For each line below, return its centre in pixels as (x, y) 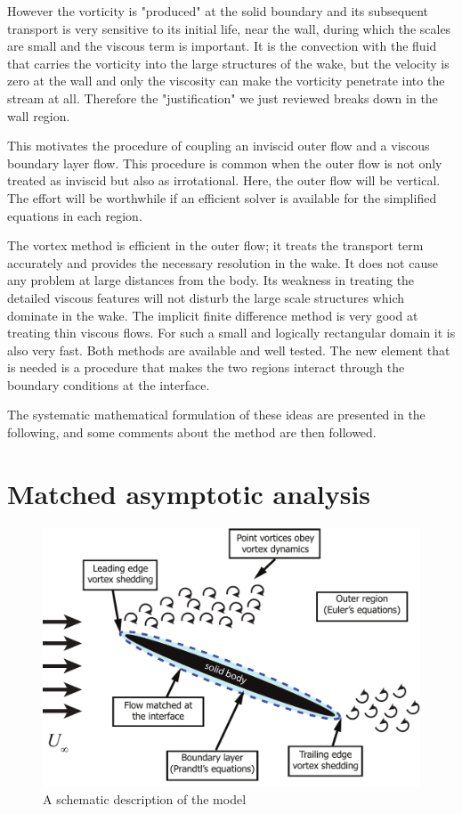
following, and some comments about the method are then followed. (192, 432)
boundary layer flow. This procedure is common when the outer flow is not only (225, 163)
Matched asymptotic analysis (189, 493)
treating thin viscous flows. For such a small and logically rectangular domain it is (231, 333)
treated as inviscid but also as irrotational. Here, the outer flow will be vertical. (224, 180)
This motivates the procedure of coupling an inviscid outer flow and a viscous (219, 146)
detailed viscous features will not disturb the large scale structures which (206, 297)
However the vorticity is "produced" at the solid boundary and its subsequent (218, 11)
